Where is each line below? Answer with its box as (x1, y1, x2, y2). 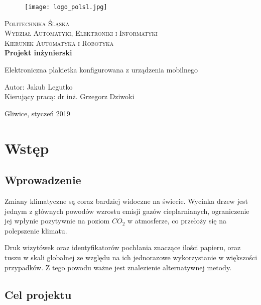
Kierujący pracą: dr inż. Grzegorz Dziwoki (5, 91, 135, 102)
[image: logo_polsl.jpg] (25, 4, 107, 11)
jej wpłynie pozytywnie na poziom (5, 215, 110, 226)
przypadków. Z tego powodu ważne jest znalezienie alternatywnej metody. (5, 262, 232, 272)
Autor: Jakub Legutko (5, 81, 73, 92)
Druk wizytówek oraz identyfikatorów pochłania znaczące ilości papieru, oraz (5, 242, 241, 253)
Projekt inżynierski (5, 47, 72, 58)
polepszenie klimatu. (5, 225, 67, 236)
